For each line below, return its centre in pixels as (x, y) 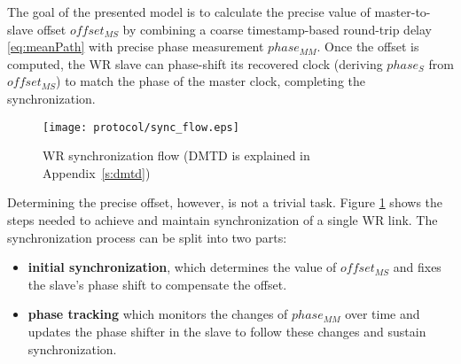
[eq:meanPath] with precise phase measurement (136, 46)
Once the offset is (372, 46)
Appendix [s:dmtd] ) (97, 172)
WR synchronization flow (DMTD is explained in (176, 155)
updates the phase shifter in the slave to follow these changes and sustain (227, 331)
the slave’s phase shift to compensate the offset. (157, 284)
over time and (383, 314)
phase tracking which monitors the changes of (158, 314)
